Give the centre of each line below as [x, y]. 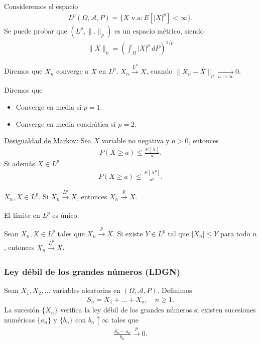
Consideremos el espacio [41, 6]
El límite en [22, 215]
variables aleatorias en [87, 290]
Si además [20, 163]
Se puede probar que [36, 30]
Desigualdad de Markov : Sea [48, 140]
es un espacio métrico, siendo [159, 30]
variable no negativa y [136, 140]
